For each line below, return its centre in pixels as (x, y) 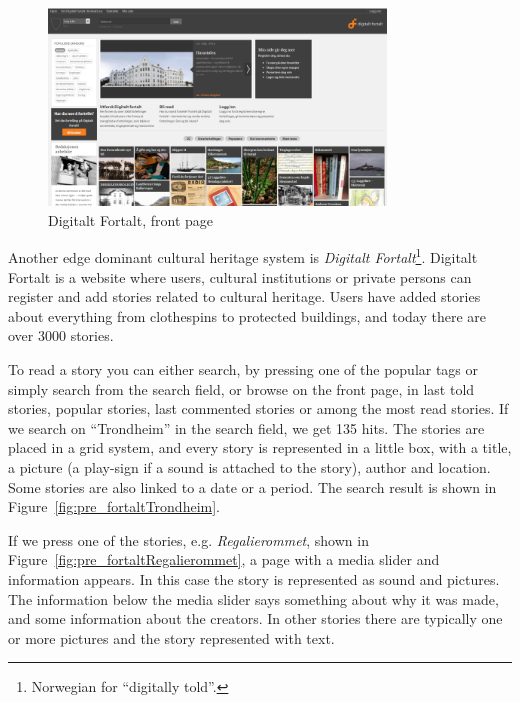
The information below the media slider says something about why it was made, (253, 598)
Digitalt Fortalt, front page (131, 219)
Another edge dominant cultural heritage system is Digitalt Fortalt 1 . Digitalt (243, 256)
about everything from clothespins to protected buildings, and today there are (247, 315)
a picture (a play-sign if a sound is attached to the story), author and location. (249, 467)
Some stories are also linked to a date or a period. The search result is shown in (252, 486)
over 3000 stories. (61, 335)
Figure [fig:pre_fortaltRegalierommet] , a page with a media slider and (224, 559)
